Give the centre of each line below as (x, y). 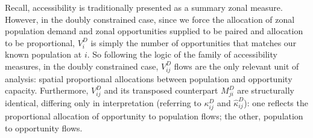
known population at (43, 54)
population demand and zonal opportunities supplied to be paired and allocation (154, 31)
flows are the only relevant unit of (236, 66)
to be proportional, (40, 42)
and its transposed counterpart (161, 90)
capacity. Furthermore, (47, 90)
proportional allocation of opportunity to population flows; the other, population (154, 116)
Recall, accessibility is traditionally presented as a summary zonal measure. (144, 7)
